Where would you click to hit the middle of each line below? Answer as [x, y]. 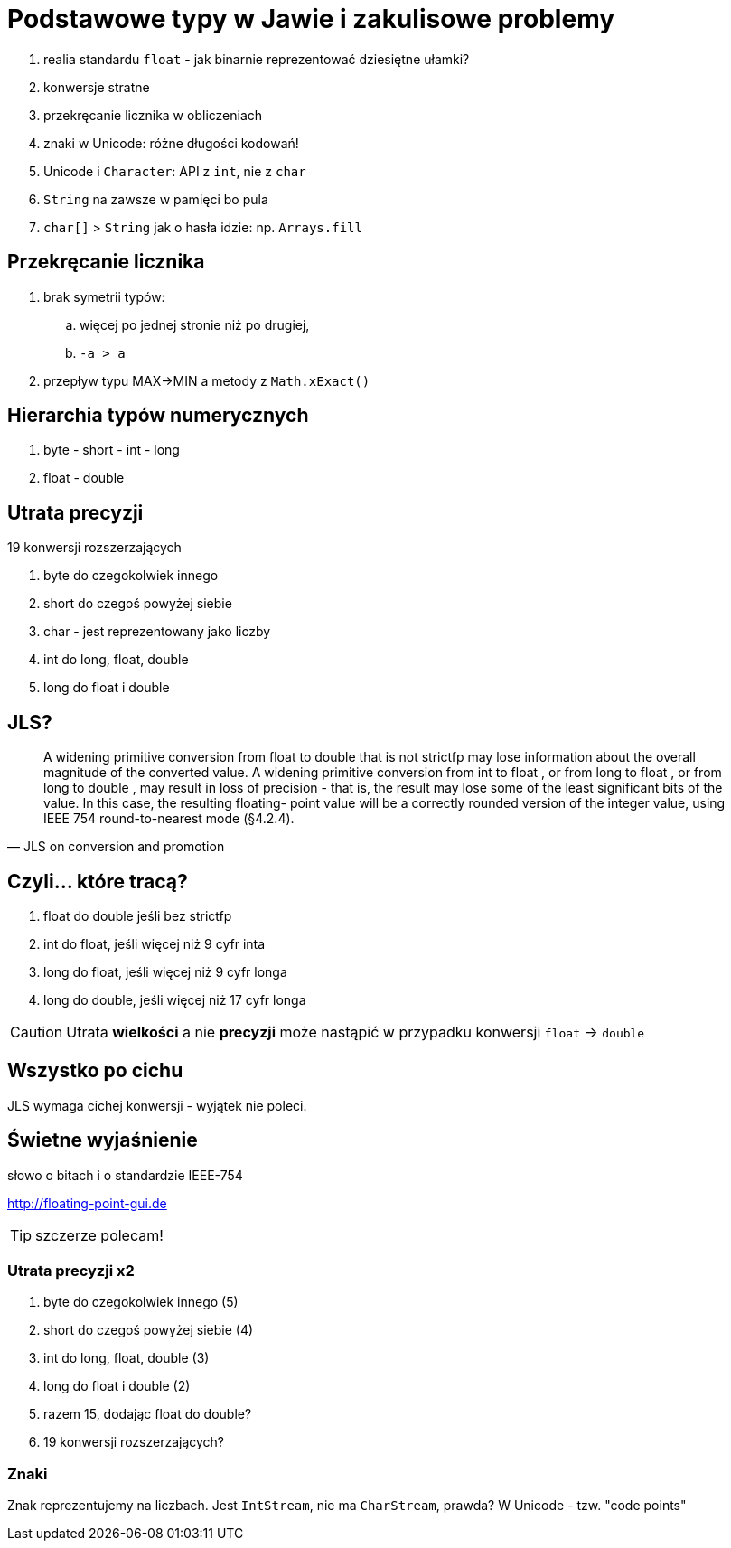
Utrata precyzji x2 [71, 1271]
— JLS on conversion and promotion [116, 847]
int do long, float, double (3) [127, 1358]
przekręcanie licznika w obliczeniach [153, 115]
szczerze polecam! [99, 1235]
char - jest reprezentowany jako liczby [157, 632]
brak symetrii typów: [104, 296]
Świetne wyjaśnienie [103, 1140]
